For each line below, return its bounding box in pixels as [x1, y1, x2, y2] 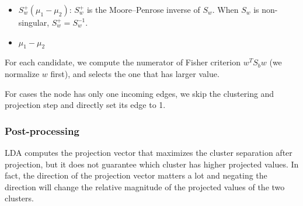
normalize [5, 67, 40, 79]
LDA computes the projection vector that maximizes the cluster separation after [5, 146, 292, 158]
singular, [18, 16, 50, 28]
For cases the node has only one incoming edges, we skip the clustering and [5, 87, 274, 99]
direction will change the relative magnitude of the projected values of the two [5, 180, 285, 193]
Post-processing [5, 123, 79, 138]
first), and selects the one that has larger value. [50, 67, 220, 79]
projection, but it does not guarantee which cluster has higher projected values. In [5, 158, 299, 170]
